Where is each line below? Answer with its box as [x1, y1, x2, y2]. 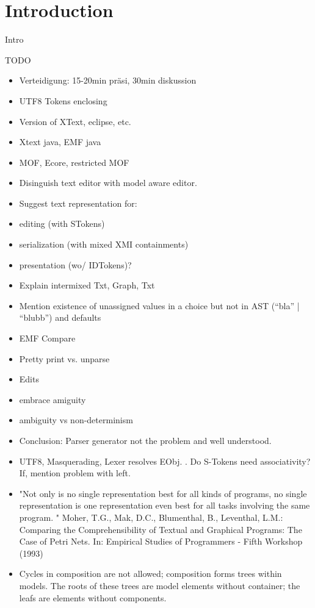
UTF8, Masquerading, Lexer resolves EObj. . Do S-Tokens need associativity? [19, 454, 311, 467]
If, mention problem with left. [19, 467, 131, 479]
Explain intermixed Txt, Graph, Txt [19, 279, 155, 291]
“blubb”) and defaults [19, 311, 101, 324]
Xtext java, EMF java [19, 135, 101, 148]
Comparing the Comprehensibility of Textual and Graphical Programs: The [19, 523, 302, 535]
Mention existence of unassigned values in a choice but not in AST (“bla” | [19, 299, 300, 312]
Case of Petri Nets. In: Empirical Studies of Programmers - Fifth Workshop [19, 535, 303, 548]
